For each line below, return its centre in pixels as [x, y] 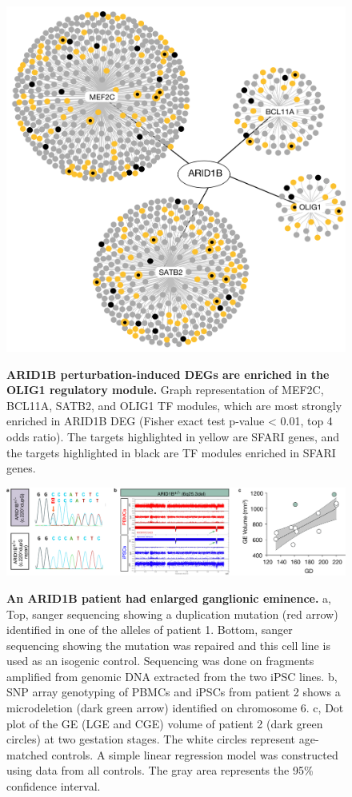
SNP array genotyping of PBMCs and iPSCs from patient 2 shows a [174, 692]
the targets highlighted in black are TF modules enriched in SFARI [171, 452]
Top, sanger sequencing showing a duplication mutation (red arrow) [172, 614]
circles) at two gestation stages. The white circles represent [151, 739]
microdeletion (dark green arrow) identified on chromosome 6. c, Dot [175, 708]
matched [27, 754]
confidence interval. [54, 786]
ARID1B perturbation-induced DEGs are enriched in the [168, 374]
